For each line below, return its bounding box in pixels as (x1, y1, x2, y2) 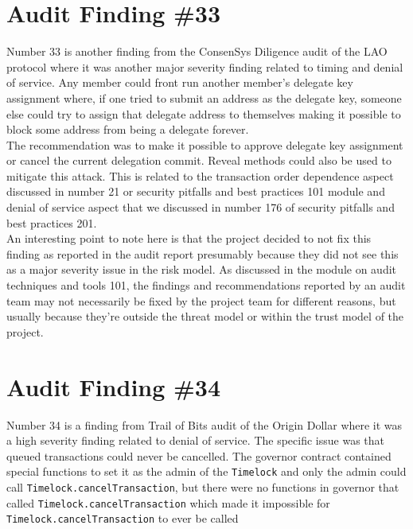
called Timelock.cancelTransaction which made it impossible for (6, 494, 330, 511)
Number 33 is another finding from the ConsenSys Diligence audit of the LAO (6, 43, 388, 60)
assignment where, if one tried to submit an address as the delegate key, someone (6, 89, 402, 106)
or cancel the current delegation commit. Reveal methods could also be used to (6, 152, 392, 169)
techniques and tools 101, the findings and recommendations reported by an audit (6, 277, 406, 294)
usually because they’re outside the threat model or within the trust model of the (6, 308, 404, 325)
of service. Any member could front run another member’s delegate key (6, 74, 353, 91)
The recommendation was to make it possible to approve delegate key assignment (6, 136, 403, 153)
